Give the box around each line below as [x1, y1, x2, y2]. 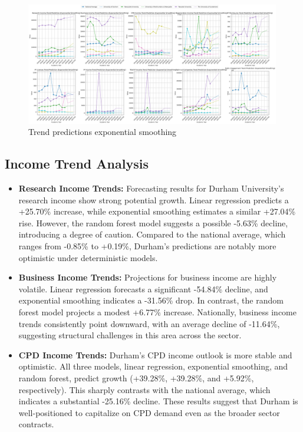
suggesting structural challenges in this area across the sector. [18, 329, 242, 341]
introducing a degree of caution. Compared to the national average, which [18, 228, 286, 240]
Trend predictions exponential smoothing [28, 126, 177, 138]
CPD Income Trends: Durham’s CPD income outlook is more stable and [18, 348, 292, 361]
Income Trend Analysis [5, 154, 149, 173]
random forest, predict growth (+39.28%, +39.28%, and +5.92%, [18, 371, 254, 384]
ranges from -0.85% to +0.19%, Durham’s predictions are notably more [18, 240, 276, 252]
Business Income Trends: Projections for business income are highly [18, 271, 277, 283]
